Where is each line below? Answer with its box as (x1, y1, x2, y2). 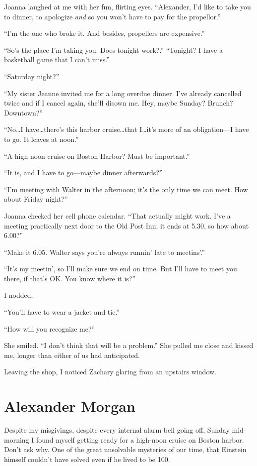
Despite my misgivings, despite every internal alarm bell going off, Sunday (4, 425, 230, 435)
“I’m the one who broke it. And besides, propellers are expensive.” (4, 28, 205, 38)
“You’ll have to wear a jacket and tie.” (4, 307, 120, 317)
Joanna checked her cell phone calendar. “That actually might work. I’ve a (4, 210, 231, 221)
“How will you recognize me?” (4, 323, 95, 334)
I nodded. (4, 290, 33, 300)
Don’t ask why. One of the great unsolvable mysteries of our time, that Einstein (4, 444, 247, 455)
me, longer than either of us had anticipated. (4, 349, 140, 360)
